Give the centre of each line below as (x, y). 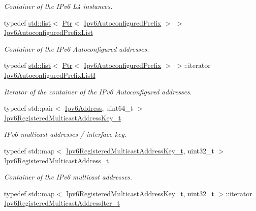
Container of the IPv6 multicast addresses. (68, 177)
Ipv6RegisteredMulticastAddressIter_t (62, 203)
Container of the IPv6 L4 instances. (58, 6)
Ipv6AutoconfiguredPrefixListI (50, 75)
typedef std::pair (29, 108)
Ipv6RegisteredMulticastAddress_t (57, 160)
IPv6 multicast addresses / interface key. (65, 134)
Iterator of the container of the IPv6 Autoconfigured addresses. (98, 91)
